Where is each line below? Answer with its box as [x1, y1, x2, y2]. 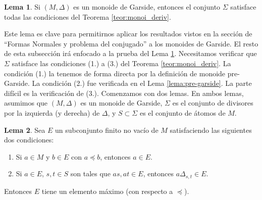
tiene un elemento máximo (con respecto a [41, 185, 173, 196]
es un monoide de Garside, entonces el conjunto [73, 2, 221, 12]
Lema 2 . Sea [4, 124, 45, 135]
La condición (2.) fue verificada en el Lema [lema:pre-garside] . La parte [32, 78, 252, 88]
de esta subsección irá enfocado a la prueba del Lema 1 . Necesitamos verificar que [4, 48, 257, 59]
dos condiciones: [4, 134, 54, 145]
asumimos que [4, 97, 48, 108]
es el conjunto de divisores [172, 97, 253, 108]
